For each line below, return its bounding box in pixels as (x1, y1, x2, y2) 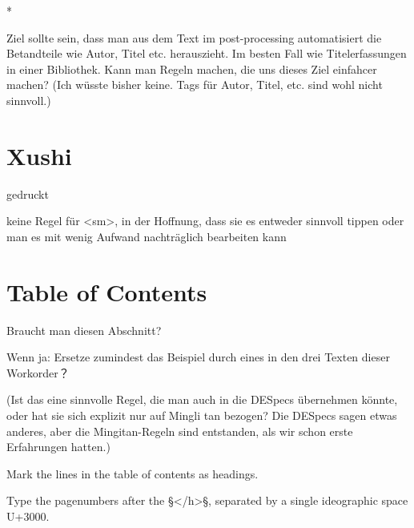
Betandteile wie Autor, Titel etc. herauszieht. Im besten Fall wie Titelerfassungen (6, 45, 407, 62)
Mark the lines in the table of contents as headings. (6, 465, 259, 482)
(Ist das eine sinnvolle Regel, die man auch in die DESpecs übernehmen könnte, (6, 391, 398, 408)
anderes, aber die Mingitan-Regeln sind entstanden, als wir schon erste (6, 422, 353, 439)
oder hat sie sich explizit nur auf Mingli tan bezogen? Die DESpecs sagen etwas (6, 406, 397, 423)
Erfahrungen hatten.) (6, 438, 111, 455)
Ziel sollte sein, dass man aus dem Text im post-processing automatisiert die (6, 29, 382, 46)
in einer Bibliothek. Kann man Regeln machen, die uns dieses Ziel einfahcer (6, 60, 377, 77)
